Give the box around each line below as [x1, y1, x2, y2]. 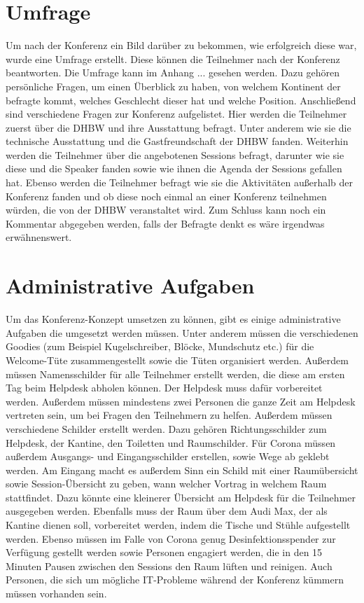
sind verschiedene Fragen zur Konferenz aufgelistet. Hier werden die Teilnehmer [6, 106, 347, 121]
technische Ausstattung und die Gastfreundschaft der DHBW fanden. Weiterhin [6, 134, 349, 148]
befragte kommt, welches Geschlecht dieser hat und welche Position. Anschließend [6, 92, 356, 107]
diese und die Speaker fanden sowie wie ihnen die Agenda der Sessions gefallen [6, 161, 342, 176]
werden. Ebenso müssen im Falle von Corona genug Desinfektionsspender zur [6, 531, 336, 546]
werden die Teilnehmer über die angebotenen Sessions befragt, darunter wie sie [6, 147, 344, 162]
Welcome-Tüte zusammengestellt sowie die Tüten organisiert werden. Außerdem [6, 352, 349, 367]
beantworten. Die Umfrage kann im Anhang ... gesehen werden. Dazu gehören [6, 65, 340, 80]
